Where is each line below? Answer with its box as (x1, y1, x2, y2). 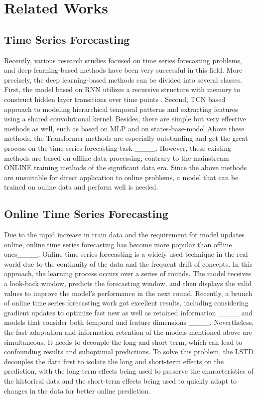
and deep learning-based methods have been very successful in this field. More (4, 65, 243, 75)
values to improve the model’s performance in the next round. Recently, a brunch (4, 288, 253, 298)
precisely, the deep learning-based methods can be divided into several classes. (4, 74, 243, 85)
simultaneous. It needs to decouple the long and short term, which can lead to (4, 336, 243, 347)
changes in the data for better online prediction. (4, 385, 150, 396)
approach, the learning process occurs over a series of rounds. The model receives (4, 268, 252, 279)
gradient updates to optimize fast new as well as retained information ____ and (4, 307, 253, 317)
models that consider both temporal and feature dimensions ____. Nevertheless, (4, 317, 254, 327)
